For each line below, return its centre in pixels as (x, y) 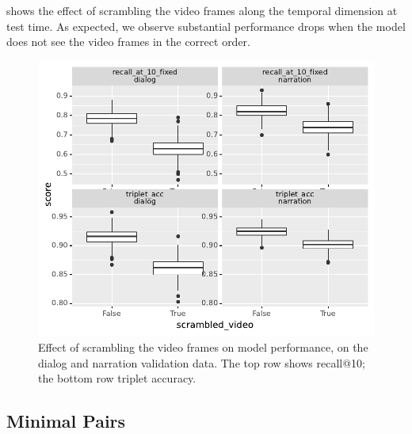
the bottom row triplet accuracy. (117, 378)
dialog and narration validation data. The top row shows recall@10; (202, 362)
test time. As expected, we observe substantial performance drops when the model (206, 26)
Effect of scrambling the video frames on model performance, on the (203, 347)
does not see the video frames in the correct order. (128, 42)
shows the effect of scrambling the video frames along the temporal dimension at (202, 10)
